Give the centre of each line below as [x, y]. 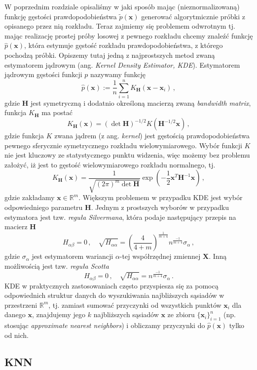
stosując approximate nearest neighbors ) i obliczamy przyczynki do [105, 325]
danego [15, 314]
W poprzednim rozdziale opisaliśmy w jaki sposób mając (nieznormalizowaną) [122, 6]
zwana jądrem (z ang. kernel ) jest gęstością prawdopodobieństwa [152, 136]
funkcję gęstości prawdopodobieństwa [61, 16]
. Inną [218, 256]
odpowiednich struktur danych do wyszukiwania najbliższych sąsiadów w [114, 295]
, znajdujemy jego [59, 314]
